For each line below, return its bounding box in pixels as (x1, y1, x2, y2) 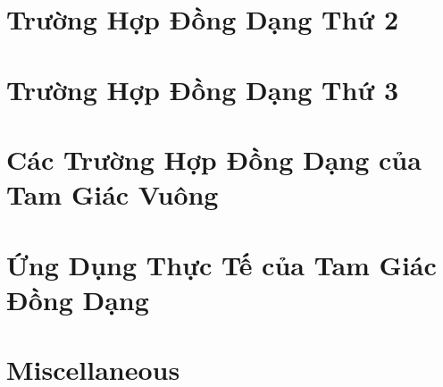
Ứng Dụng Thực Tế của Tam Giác (6, 246, 437, 282)
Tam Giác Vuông (6, 176, 219, 213)
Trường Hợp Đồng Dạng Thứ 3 (6, 71, 398, 107)
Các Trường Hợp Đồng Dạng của (6, 140, 422, 177)
